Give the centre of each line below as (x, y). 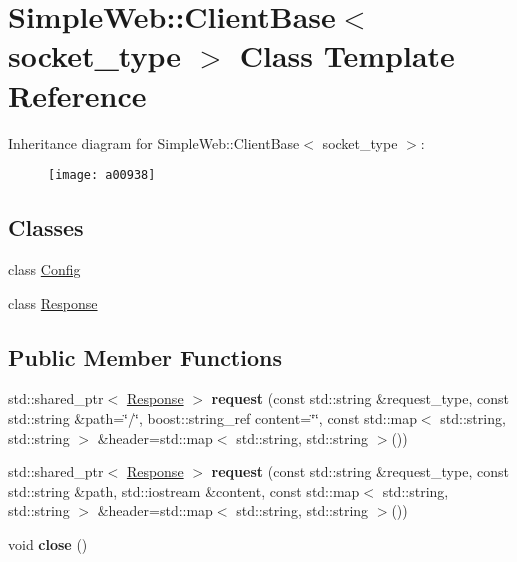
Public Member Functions (145, 356)
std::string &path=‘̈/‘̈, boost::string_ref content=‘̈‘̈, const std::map (212, 417)
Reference (77, 94)
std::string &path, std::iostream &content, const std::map (184, 490)
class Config (44, 268)
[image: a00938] (102, 175)
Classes (46, 227)
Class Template (347, 55)
